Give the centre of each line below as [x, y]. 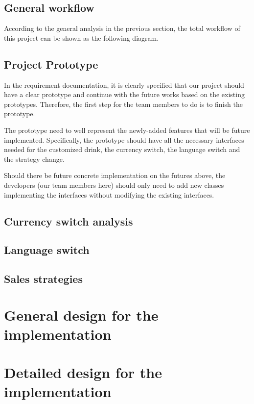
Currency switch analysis [69, 221]
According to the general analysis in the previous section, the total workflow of [122, 28]
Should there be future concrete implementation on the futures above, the [115, 175]
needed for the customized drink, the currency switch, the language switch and [122, 149]
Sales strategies [43, 279]
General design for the [81, 315]
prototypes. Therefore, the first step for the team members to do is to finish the [123, 104]
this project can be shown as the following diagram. [81, 38]
